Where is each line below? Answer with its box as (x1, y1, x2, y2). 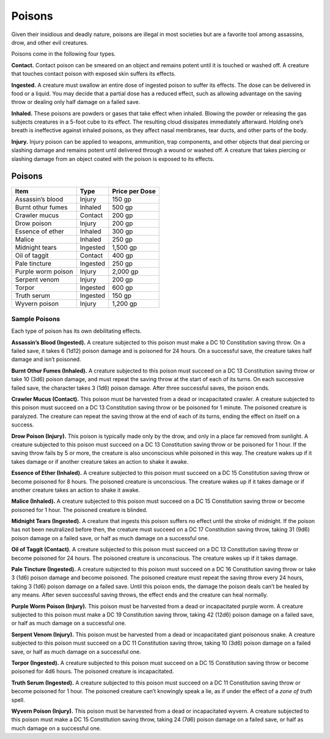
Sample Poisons (11, 314, 61, 323)
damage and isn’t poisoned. (11, 355, 82, 363)
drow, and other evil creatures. (11, 39, 89, 46)
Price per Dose (112, 187, 156, 195)
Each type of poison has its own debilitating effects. (11, 327, 142, 335)
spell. (11, 696, 25, 704)
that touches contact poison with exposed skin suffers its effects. (11, 70, 176, 78)
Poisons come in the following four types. (11, 50, 116, 58)
